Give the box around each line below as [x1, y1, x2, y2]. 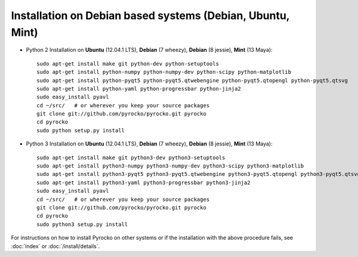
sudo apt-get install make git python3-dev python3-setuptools [36, 154, 226, 161]
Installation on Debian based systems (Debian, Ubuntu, [11, 9, 290, 22]
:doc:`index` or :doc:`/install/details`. [11, 242, 100, 250]
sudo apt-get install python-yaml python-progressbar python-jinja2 [36, 85, 241, 92]
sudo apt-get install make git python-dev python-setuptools [36, 60, 219, 67]
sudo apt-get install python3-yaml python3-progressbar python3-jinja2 [36, 179, 251, 186]
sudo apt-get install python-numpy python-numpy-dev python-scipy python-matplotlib [36, 69, 292, 76]
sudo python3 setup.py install [36, 221, 128, 228]
